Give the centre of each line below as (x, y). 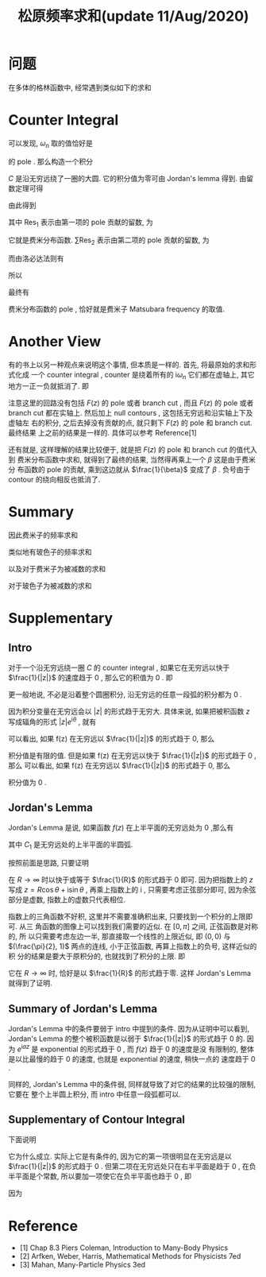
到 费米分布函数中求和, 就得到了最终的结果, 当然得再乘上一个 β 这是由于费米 (132, 459)
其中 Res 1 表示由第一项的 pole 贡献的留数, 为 (81, 223)
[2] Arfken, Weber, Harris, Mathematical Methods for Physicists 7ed (130, 1256)
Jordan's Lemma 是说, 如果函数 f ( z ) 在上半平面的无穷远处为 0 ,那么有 (121, 828)
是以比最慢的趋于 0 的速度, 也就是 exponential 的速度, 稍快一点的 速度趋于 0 (132, 1058)
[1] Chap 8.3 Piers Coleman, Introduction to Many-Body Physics (124, 1248)
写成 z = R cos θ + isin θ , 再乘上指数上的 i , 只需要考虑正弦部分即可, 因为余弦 (132, 890)
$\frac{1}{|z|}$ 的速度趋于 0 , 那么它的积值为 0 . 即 (91, 677)
